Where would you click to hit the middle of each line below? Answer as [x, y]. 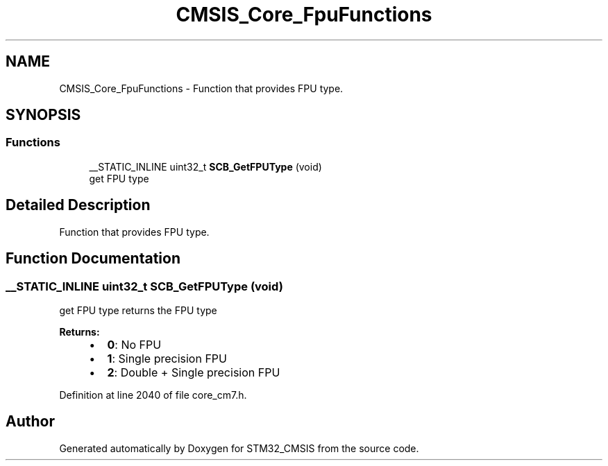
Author [30, 422]
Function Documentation [93, 259]
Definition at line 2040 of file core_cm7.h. [153, 395]
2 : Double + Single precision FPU [194, 372]
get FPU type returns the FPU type [138, 310]
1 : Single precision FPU [167, 358]
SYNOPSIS [43, 115]
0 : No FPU [134, 344]
